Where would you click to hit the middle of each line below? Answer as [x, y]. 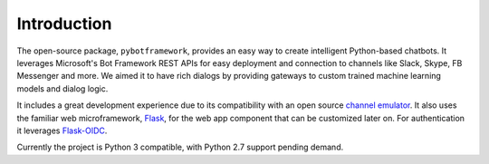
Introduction [64, 24]
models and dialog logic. [62, 88]
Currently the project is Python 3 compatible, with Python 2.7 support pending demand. [180, 147]
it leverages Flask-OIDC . [62, 130]
